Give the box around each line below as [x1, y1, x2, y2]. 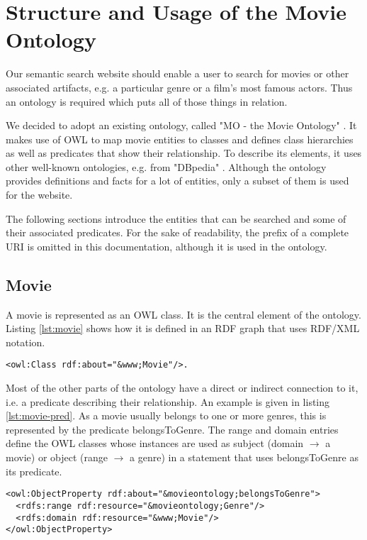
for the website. [6, 187, 73, 202]
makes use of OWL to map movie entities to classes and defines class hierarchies [6, 131, 354, 146]
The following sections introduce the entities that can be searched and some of [6, 211, 346, 226]
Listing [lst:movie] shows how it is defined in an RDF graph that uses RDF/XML [6, 321, 360, 336]
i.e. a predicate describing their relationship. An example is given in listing [6, 394, 330, 409]
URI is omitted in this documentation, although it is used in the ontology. [6, 238, 327, 253]
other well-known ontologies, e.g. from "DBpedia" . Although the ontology [6, 159, 327, 174]
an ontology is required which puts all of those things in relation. [6, 94, 288, 109]
